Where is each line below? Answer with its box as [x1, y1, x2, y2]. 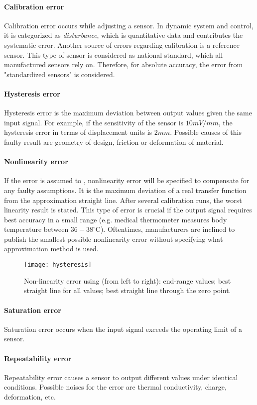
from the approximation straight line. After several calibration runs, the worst [4, 195, 242, 205]
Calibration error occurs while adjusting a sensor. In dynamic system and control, [4, 20, 254, 30]
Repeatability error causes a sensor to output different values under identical [4, 372, 238, 382]
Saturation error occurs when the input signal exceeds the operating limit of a [4, 323, 243, 334]
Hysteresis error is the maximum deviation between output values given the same [4, 107, 252, 118]
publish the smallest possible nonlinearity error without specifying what [4, 233, 223, 244]
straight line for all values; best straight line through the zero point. [24, 285, 231, 296]
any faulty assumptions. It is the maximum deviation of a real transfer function [4, 185, 247, 195]
